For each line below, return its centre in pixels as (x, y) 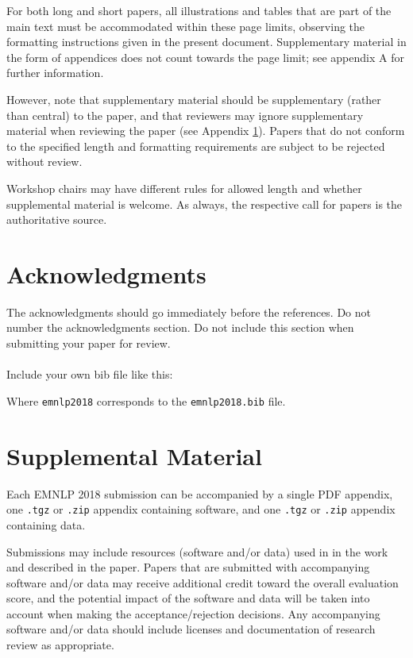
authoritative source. (57, 219)
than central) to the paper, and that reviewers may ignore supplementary (185, 115)
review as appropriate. (60, 645)
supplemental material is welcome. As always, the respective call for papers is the (205, 204)
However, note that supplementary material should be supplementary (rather (194, 99)
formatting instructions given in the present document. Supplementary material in (206, 42)
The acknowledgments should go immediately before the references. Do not (189, 312)
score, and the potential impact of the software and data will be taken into (188, 598)
